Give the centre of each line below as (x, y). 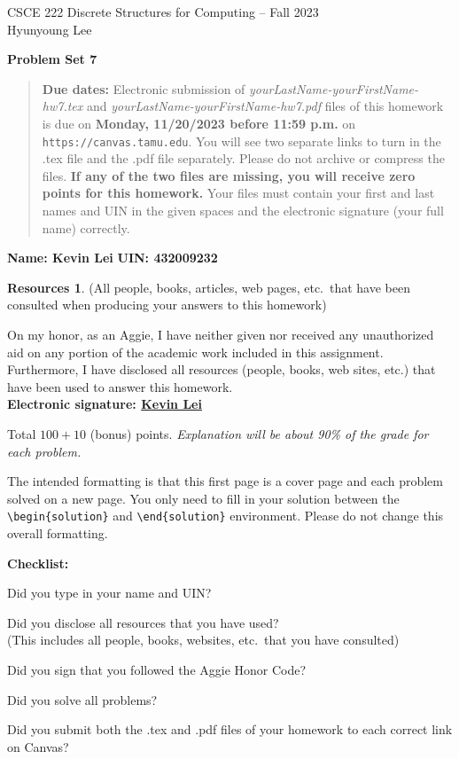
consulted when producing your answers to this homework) (167, 305)
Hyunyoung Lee (50, 29)
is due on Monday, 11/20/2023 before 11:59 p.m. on (199, 123)
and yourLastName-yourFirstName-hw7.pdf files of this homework (265, 106)
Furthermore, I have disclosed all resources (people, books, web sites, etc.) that (222, 369)
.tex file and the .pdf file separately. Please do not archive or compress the (243, 158)
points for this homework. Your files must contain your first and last (238, 193)
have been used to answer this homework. (120, 386)
